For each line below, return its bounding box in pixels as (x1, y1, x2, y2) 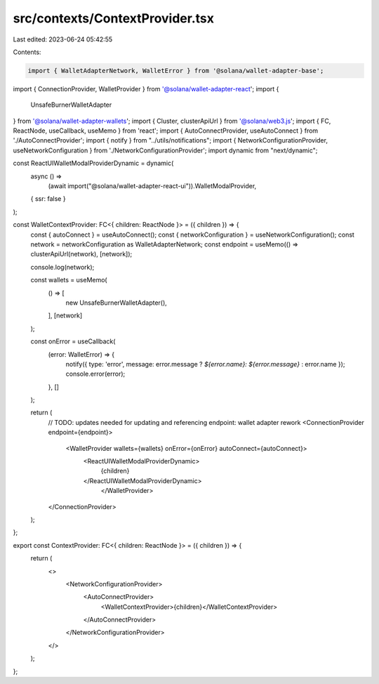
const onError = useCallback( (30, 337, 116, 346)
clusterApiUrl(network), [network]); (30, 250, 133, 258)
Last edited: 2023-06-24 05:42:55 (13, 35, 113, 44)
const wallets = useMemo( (30, 276, 108, 284)
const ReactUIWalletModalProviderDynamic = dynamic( (13, 159, 174, 168)
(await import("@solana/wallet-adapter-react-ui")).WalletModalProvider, (48, 182, 257, 190)
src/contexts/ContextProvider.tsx (13, 11, 214, 26)
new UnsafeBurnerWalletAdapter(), (65, 298, 168, 307)
